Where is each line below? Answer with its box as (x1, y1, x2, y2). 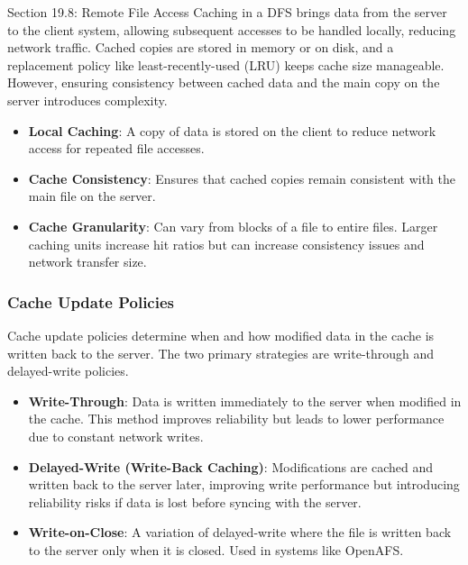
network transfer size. (28, 252, 147, 271)
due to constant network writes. (28, 426, 204, 445)
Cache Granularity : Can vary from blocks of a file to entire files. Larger (28, 216, 438, 235)
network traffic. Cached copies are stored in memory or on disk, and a (7, 38, 394, 57)
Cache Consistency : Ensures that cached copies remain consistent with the (28, 169, 455, 187)
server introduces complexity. (7, 90, 168, 109)
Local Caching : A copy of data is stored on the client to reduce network (28, 121, 436, 140)
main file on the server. (28, 187, 156, 205)
